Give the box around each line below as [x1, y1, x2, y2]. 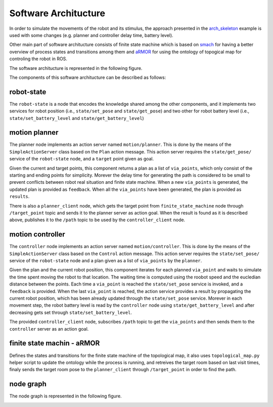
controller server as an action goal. [9, 325, 89, 332]
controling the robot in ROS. [9, 56, 68, 62]
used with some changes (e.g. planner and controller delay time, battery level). [9, 32, 174, 38]
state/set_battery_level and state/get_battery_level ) [9, 115, 144, 121]
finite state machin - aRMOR [9, 339, 100, 348]
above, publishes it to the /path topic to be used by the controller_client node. [9, 217, 186, 223]
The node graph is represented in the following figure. [9, 393, 122, 399]
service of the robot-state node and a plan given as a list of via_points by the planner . [9, 258, 202, 264]
